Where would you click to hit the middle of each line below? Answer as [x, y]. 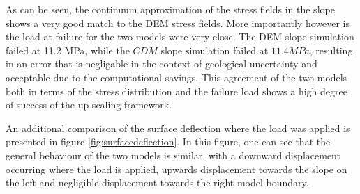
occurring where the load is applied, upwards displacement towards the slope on [177, 169]
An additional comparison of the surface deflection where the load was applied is [178, 128]
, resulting [331, 50]
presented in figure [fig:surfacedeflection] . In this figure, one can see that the [168, 142]
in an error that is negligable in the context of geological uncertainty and [162, 64]
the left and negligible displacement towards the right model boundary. [157, 183]
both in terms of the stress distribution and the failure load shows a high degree [177, 91]
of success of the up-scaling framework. [89, 105]
